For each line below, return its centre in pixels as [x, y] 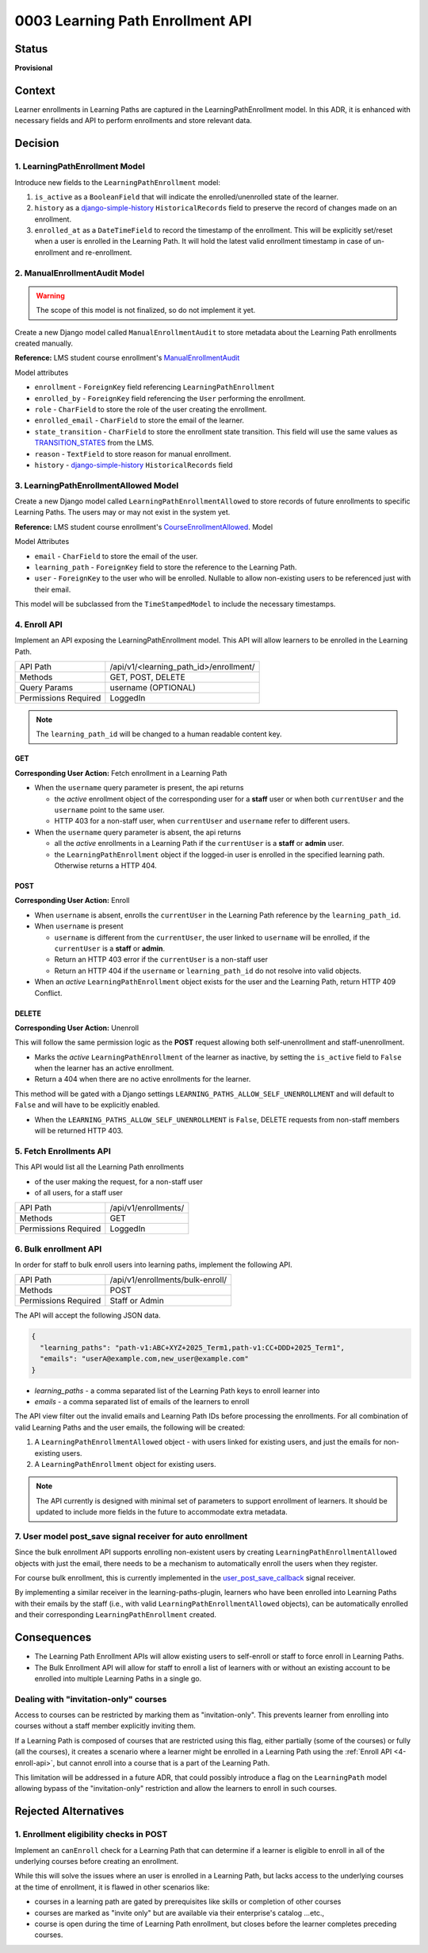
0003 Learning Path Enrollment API [134, 21]
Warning [50, 295]
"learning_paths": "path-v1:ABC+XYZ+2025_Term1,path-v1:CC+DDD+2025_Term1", [192, 1347]
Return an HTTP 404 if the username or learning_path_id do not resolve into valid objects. [208, 971]
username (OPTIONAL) [153, 688]
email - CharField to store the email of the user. [116, 556]
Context [35, 90]
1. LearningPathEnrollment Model [80, 167]
